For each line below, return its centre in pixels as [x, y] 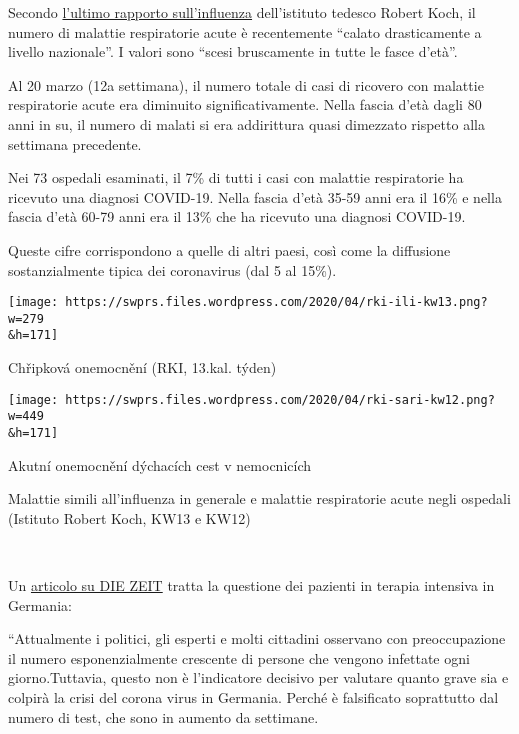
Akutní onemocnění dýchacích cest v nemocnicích [160, 464]
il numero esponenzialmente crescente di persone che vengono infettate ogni [239, 657]
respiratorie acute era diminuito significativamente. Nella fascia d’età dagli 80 [245, 104]
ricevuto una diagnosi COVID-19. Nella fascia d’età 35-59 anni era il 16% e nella [255, 196]
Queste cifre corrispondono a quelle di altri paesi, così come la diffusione [229, 249]
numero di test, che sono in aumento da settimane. [163, 716]
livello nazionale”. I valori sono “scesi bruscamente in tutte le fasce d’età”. [233, 51]
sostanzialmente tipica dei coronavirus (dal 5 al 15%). [172, 269]
